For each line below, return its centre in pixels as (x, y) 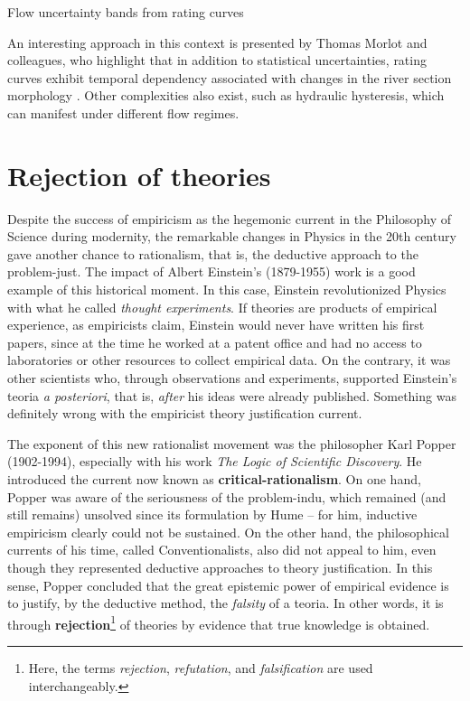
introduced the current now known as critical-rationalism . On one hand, (214, 479)
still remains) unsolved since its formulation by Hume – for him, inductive (212, 514)
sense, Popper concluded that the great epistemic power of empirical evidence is (228, 585)
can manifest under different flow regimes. (123, 112)
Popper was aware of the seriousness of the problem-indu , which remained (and (227, 496)
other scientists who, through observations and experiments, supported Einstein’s (232, 378)
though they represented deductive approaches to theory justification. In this (220, 567)
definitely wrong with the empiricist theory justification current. (185, 413)
